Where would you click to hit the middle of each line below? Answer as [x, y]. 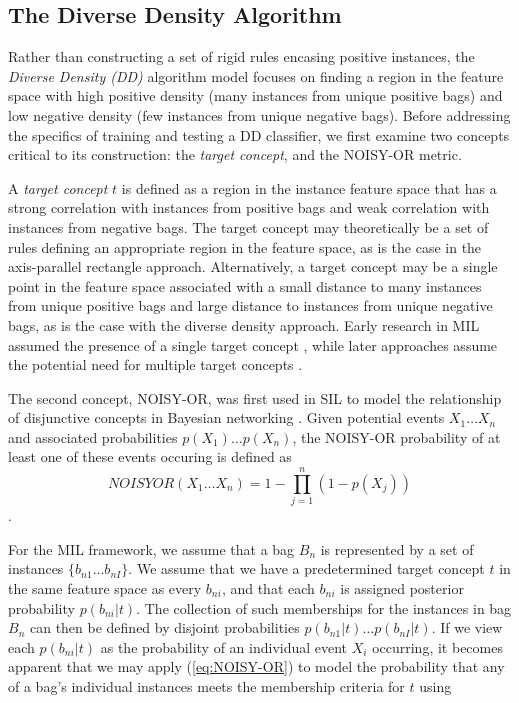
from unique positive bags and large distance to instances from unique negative [250, 305]
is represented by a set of [397, 548]
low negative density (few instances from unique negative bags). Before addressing [259, 114]
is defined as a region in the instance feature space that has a [309, 187]
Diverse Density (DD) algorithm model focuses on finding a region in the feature [256, 75]
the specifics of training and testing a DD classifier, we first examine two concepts [259, 134]
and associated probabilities [93, 436]
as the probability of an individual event [224, 646]
